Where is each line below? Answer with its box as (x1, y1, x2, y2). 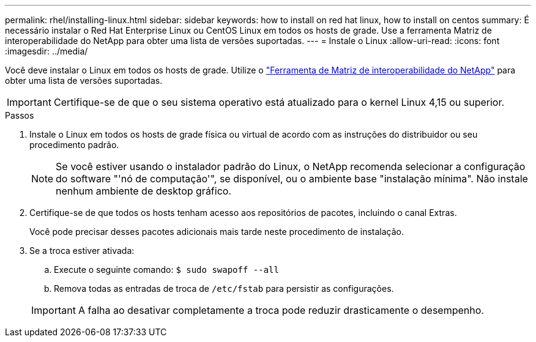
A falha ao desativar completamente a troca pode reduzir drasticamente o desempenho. (78, 304, 484, 316)
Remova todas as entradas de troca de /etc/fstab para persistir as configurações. (54, 283, 394, 294)
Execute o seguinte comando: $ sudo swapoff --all (54, 264, 279, 275)
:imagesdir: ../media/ (5, 46, 88, 56)
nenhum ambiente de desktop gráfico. (56, 185, 231, 197)
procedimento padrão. (29, 139, 119, 150)
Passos (5, 110, 34, 121)
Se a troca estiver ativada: (29, 245, 135, 256)
